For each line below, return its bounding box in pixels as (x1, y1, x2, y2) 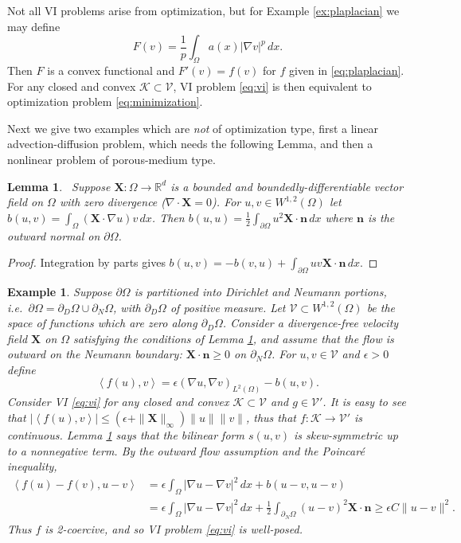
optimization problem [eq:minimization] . (7, 93, 203, 110)
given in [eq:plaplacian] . (288, 61, 404, 78)
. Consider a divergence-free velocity (222, 314, 399, 331)
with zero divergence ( (59, 193, 166, 210)
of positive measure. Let (170, 299, 286, 315)
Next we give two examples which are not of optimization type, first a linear (7, 119, 378, 136)
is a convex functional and (47, 61, 175, 78)
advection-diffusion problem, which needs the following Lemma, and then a (7, 135, 373, 152)
